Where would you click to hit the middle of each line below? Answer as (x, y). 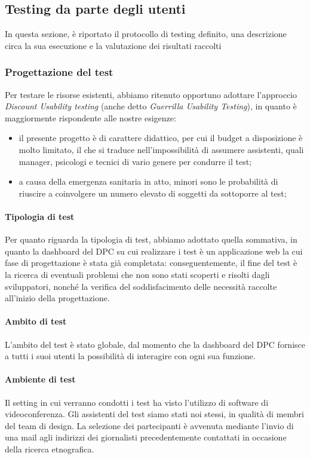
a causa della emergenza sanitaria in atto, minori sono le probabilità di (148, 181)
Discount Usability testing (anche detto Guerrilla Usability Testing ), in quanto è (151, 106)
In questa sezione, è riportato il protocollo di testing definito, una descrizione (146, 34)
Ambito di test (36, 321)
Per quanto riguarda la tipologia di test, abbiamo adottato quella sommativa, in (151, 239)
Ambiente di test (40, 379)
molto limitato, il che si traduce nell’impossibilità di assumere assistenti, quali (161, 149)
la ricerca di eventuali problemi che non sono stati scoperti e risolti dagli (137, 274)
